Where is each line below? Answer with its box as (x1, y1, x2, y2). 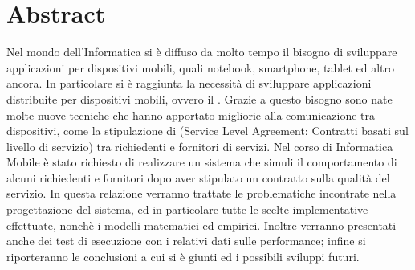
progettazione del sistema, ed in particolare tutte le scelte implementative (6, 201, 368, 218)
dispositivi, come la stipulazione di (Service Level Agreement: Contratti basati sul (6, 122, 409, 139)
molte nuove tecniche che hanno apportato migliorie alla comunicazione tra (6, 106, 375, 123)
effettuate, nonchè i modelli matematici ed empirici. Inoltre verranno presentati (6, 216, 397, 233)
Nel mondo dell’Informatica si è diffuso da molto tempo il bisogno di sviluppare (6, 43, 397, 60)
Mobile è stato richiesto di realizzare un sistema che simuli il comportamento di (6, 153, 397, 170)
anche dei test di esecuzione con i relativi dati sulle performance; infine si (6, 232, 366, 249)
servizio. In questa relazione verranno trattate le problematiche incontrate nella (6, 185, 397, 202)
